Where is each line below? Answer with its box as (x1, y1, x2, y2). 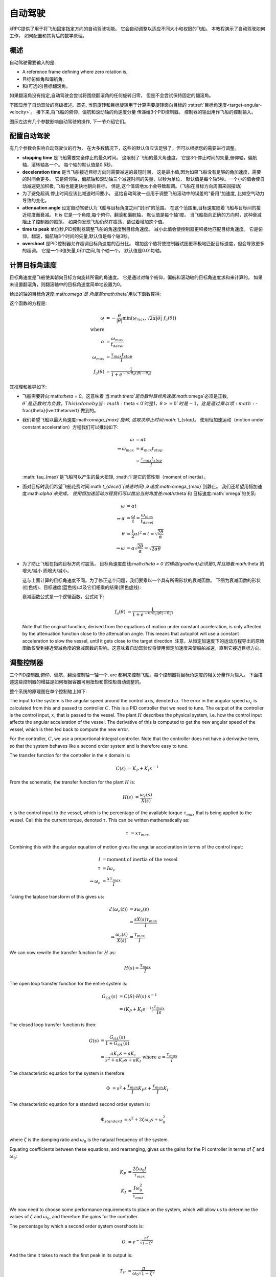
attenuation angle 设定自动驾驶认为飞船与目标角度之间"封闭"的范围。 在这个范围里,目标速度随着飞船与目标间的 (22, 204, 257, 210)
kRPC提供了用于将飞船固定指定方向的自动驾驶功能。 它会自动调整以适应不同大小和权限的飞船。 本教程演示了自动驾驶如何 (9, 26, 265, 32)
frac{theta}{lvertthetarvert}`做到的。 (22, 408, 99, 414)
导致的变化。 (22, 197, 50, 204)
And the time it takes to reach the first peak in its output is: (9, 1252, 133, 1259)
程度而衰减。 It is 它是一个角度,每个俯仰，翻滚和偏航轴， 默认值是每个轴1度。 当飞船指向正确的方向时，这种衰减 (26, 212, 262, 218)
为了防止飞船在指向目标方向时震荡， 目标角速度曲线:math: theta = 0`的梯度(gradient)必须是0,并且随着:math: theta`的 (22, 560, 265, 566)
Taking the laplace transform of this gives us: (9, 894, 104, 900)
